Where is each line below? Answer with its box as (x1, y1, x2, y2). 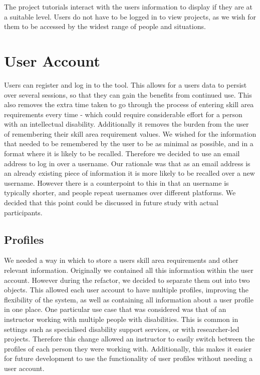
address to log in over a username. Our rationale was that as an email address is (4, 158, 250, 168)
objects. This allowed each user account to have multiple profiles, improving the (4, 284, 249, 295)
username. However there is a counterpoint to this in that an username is (4, 177, 229, 188)
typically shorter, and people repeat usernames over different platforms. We (4, 187, 236, 198)
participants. (4, 207, 43, 217)
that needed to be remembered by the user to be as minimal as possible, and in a (4, 138, 253, 149)
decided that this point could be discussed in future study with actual (4, 197, 218, 208)
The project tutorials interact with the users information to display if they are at (4, 2, 253, 12)
